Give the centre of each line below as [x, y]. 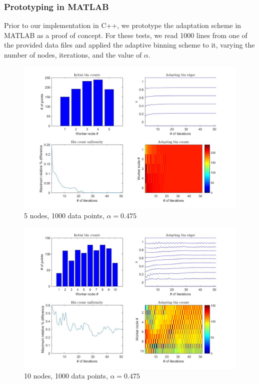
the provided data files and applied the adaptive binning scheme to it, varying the [129, 45]
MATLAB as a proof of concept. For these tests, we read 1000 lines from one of [126, 35]
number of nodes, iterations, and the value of [73, 55]
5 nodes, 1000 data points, [64, 215]
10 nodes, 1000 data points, [66, 376]
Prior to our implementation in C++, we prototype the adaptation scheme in [123, 25]
